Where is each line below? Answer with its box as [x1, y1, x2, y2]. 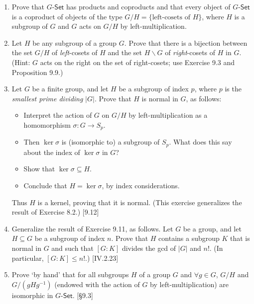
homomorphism [23, 119, 71, 130]
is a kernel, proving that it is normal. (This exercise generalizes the [37, 197, 242, 207]
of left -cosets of [52, 47, 98, 58]
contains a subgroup [158, 233, 220, 243]
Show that [23, 163, 55, 174]
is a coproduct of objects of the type [11, 11, 123, 21]
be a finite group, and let [32, 83, 109, 94]
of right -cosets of [165, 47, 216, 58]
